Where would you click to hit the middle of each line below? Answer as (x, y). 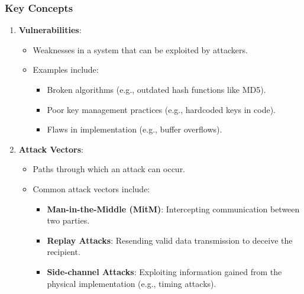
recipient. (64, 252)
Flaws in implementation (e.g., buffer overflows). (135, 129)
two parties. (68, 220)
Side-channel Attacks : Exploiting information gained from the (164, 271)
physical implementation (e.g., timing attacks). (132, 283)
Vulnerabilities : (50, 30)
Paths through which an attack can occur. (109, 169)
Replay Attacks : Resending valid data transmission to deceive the (170, 240)
